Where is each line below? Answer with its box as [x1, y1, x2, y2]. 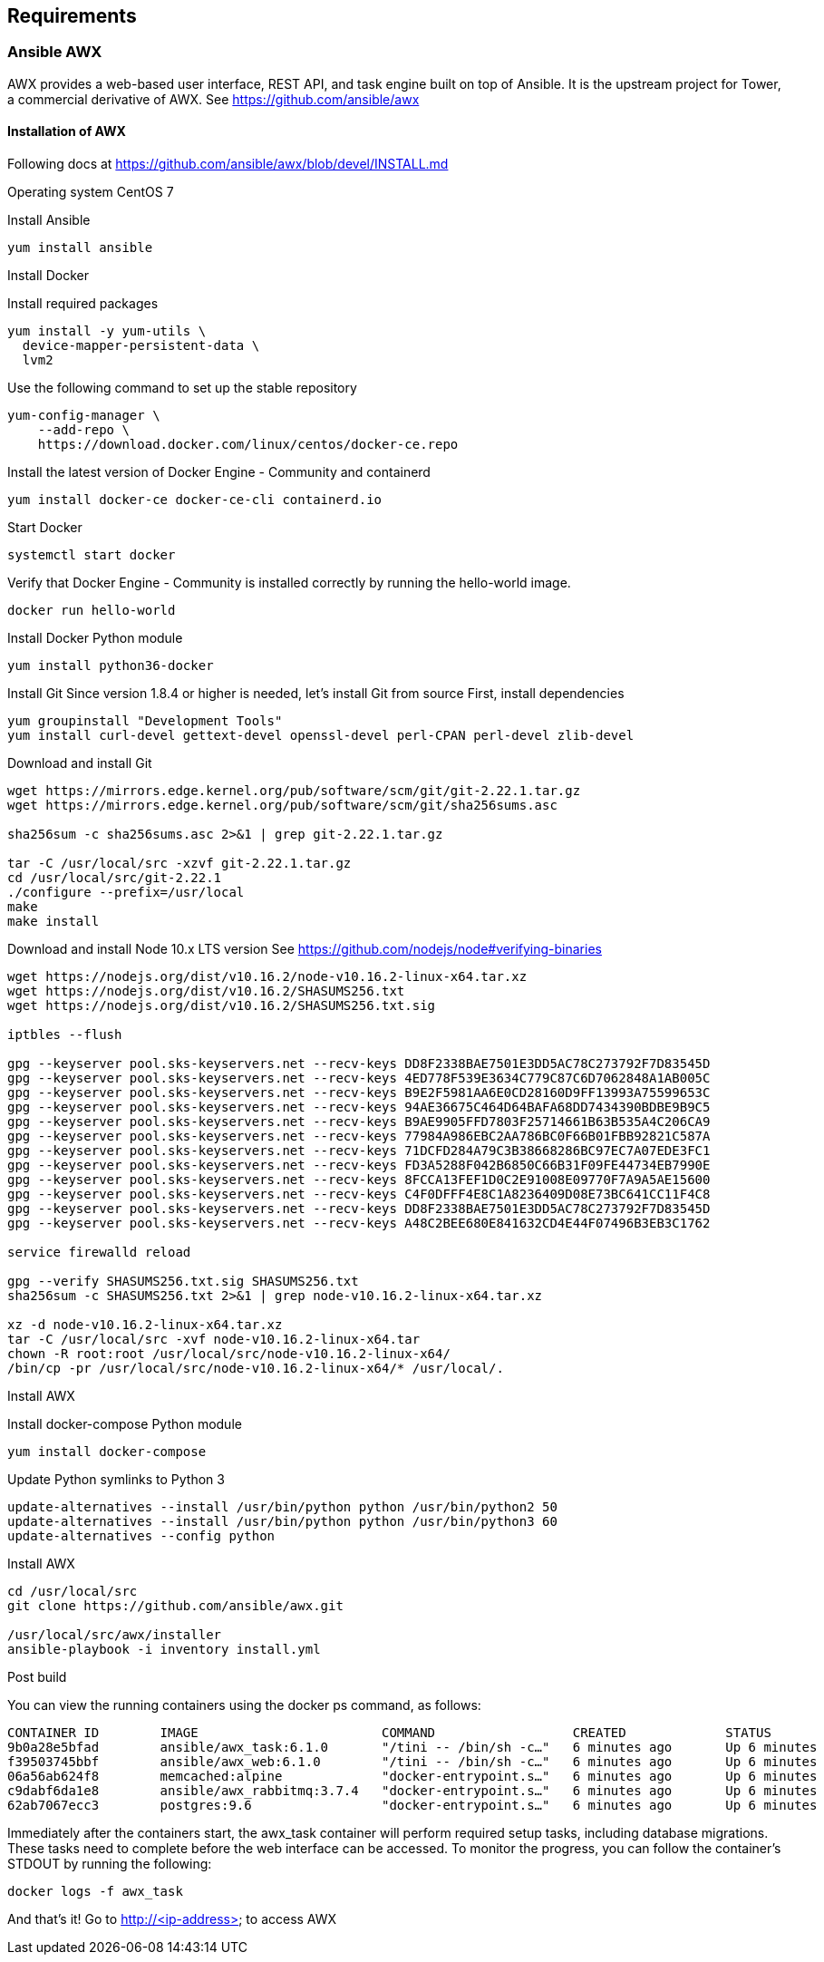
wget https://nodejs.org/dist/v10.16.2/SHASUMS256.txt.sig [7, 998, 436, 1014]
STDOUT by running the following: [7, 1856, 212, 1872]
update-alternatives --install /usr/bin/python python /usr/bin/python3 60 [7, 1514, 557, 1530]
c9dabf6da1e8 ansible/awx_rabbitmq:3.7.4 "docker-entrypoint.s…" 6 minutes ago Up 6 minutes [7, 1783, 818, 1799]
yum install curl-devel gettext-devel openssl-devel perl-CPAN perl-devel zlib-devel [7, 728, 635, 743]
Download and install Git [7, 755, 152, 772]
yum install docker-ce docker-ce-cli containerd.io [7, 492, 383, 508]
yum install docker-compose [7, 1444, 207, 1460]
